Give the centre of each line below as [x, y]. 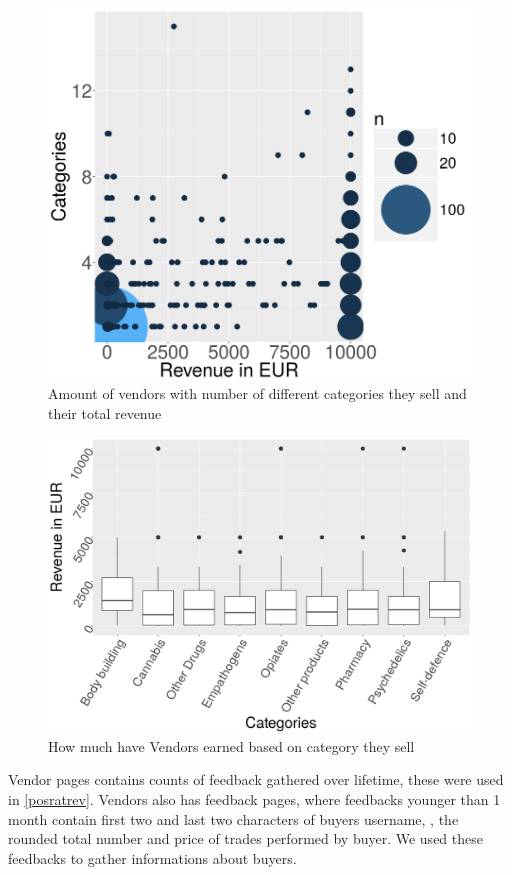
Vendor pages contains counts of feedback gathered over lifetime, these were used [256, 779]
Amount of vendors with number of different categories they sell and [257, 393]
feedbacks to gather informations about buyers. [152, 857]
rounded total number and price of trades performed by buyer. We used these [245, 838]
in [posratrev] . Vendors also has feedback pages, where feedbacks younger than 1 [254, 798]
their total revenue [105, 412]
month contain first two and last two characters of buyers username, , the [233, 818]
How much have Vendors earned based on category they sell [231, 745]
